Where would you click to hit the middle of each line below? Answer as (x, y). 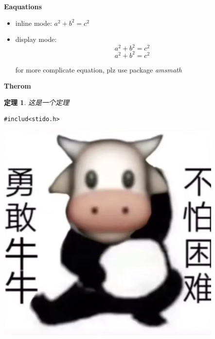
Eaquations (23, 6)
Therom (18, 86)
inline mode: (34, 23)
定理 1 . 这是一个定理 (36, 102)
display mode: (36, 39)
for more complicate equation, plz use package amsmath (99, 69)
